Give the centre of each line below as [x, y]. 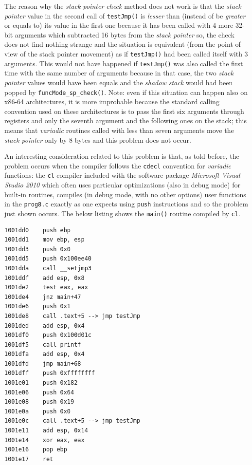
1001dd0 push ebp [38, 230]
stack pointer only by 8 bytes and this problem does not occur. [98, 139]
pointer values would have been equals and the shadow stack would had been [119, 82]
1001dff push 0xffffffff [50, 373]
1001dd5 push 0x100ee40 [48, 259]
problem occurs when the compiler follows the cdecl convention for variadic [118, 165]
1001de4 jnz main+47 [43, 297]
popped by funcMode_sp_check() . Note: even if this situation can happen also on [126, 92]
